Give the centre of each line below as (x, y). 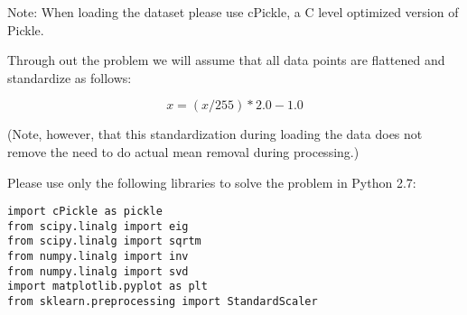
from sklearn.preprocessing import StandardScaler (163, 302)
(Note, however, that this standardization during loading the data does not (215, 134)
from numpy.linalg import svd (98, 271)
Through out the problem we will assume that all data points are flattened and (226, 60)
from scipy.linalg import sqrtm (104, 241)
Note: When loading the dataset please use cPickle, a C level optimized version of (233, 12)
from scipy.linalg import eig (98, 226)
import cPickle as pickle (85, 212)
